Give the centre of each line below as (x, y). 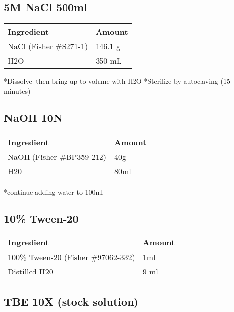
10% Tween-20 (41, 218)
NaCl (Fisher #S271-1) (48, 46)
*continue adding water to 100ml (54, 191)
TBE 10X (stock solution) (71, 301)
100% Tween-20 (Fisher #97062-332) (71, 257)
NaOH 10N (33, 117)
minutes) (17, 91)
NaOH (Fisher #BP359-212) (57, 156)
